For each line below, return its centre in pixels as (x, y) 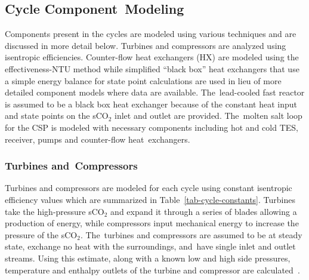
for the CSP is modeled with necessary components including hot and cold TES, (152, 127)
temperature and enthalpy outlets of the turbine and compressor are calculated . (152, 270)
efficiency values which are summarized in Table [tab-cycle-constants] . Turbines (150, 199)
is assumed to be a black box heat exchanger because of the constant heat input (151, 104)
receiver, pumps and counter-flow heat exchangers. (98, 139)
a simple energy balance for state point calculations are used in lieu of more (143, 80)
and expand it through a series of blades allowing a (204, 211)
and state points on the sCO (57, 116)
